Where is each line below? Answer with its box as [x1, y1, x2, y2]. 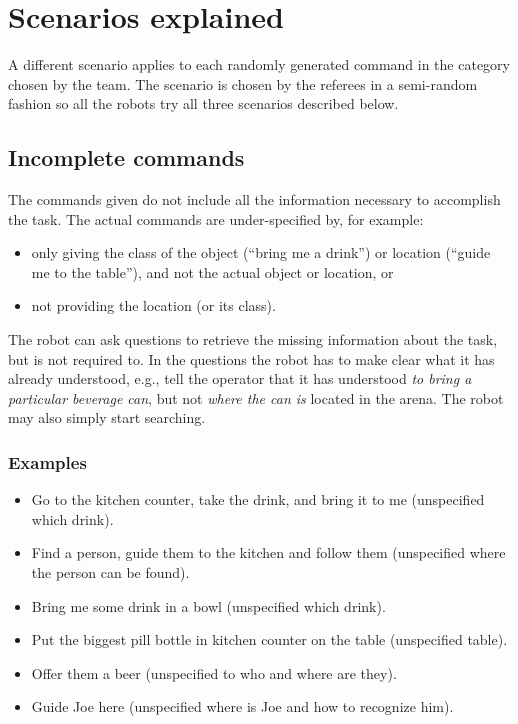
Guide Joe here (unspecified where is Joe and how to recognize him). [31, 696, 454, 717]
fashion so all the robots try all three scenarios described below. [8, 93, 399, 114]
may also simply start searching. [8, 407, 206, 428]
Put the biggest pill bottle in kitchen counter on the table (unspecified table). [31, 629, 508, 650]
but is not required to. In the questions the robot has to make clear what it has [8, 348, 495, 369]
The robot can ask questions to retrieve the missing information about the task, [8, 329, 498, 350]
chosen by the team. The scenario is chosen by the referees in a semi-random [8, 73, 478, 94]
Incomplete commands [8, 142, 245, 173]
